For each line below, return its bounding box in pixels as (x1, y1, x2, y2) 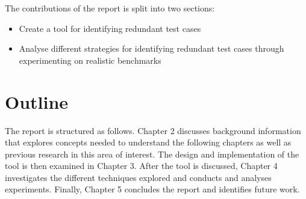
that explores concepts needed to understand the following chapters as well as (5, 136, 292, 148)
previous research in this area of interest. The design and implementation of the (5, 147, 299, 160)
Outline (5, 89, 69, 114)
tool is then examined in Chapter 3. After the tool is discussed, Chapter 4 (5, 159, 278, 172)
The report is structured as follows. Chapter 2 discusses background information (5, 124, 301, 136)
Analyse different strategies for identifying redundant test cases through (19, 42, 284, 55)
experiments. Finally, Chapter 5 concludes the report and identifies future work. (5, 183, 300, 195)
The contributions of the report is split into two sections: (5, 2, 215, 14)
